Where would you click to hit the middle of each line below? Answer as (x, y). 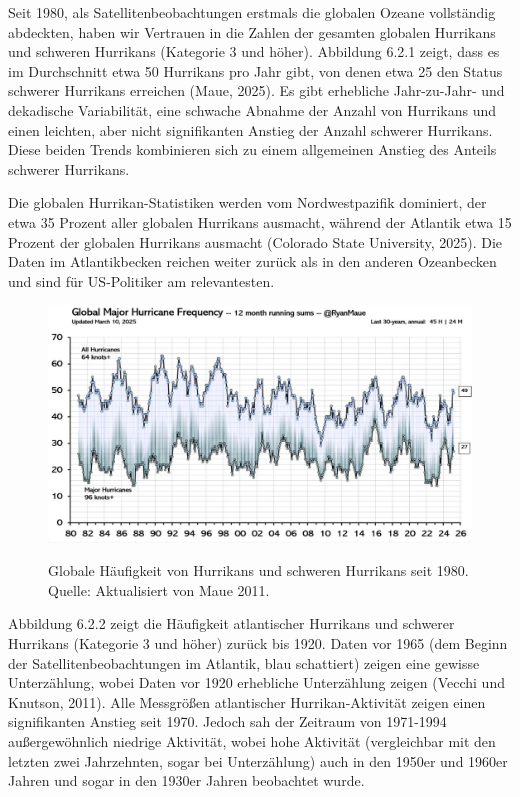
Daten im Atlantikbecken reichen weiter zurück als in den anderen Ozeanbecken (252, 261)
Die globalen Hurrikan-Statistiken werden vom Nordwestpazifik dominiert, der (247, 202)
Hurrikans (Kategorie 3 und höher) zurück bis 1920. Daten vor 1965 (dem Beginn (258, 642)
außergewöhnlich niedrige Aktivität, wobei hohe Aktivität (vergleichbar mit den (252, 740)
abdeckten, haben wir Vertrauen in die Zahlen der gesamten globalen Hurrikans (252, 31)
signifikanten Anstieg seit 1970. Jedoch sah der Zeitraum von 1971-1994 (227, 721)
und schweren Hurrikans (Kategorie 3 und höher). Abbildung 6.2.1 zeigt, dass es (254, 51)
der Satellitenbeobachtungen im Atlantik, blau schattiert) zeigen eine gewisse (244, 662)
